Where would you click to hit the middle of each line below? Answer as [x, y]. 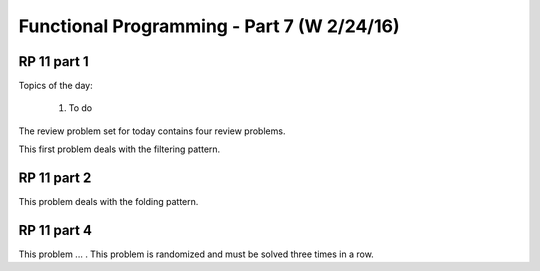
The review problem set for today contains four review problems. [152, 131]
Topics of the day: [56, 86]
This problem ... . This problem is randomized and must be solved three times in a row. [196, 254]
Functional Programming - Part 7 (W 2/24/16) [209, 26]
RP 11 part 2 [55, 178]
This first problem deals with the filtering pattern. [119, 149]
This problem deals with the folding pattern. [108, 202]
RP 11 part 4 [55, 230]
